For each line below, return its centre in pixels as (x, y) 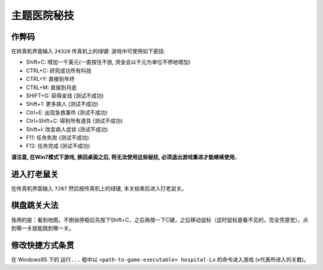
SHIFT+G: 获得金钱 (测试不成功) (65, 96)
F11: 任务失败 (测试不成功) (57, 137)
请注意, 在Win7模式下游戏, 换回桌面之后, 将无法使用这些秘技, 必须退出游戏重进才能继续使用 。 (126, 157)
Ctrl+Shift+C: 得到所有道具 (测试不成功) (74, 121)
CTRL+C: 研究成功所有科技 (59, 70)
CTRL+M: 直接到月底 (51, 87)
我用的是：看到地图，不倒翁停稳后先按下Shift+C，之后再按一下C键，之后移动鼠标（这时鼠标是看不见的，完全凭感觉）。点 (160, 220)
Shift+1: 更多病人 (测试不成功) (62, 104)
